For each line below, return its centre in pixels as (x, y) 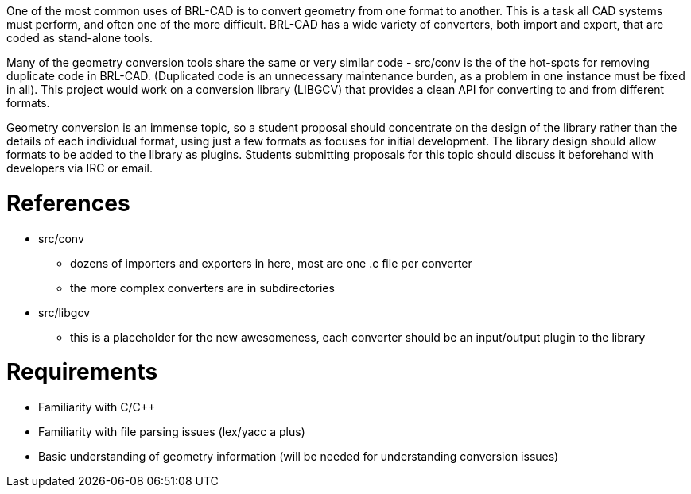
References (68, 203)
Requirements (82, 372)
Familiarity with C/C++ (97, 407)
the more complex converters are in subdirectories (202, 288)
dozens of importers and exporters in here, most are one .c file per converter (271, 263)
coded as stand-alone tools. (80, 38)
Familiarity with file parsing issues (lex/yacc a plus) (172, 432)
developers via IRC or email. (80, 168)
